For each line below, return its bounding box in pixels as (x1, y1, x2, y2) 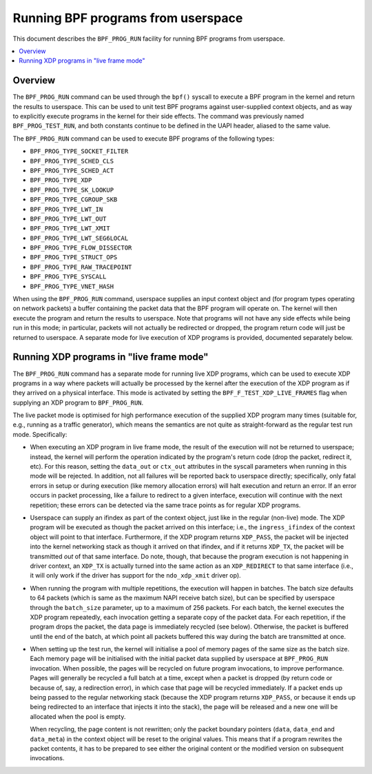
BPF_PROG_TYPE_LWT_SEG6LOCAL (30, 234, 129, 242)
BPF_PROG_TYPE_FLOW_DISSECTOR (30, 244, 132, 252)
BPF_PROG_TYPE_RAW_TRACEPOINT (30, 263, 132, 271)
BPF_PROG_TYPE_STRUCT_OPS (30, 254, 118, 261)
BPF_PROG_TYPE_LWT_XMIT (30, 225, 110, 232)
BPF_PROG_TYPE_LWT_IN (30, 205, 103, 213)
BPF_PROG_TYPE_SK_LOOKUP (30, 186, 114, 194)
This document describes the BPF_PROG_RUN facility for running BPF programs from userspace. (12, 34, 285, 43)
